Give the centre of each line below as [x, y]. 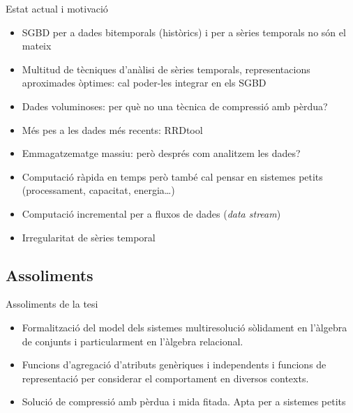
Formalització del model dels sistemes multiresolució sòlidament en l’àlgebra [185, 327]
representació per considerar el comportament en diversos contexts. [165, 378]
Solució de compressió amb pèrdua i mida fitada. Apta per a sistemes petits [184, 401]
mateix [37, 46]
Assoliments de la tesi [52, 304]
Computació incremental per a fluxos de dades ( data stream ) [151, 213]
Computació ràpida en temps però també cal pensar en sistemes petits [172, 176]
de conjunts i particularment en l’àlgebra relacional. [133, 341]
